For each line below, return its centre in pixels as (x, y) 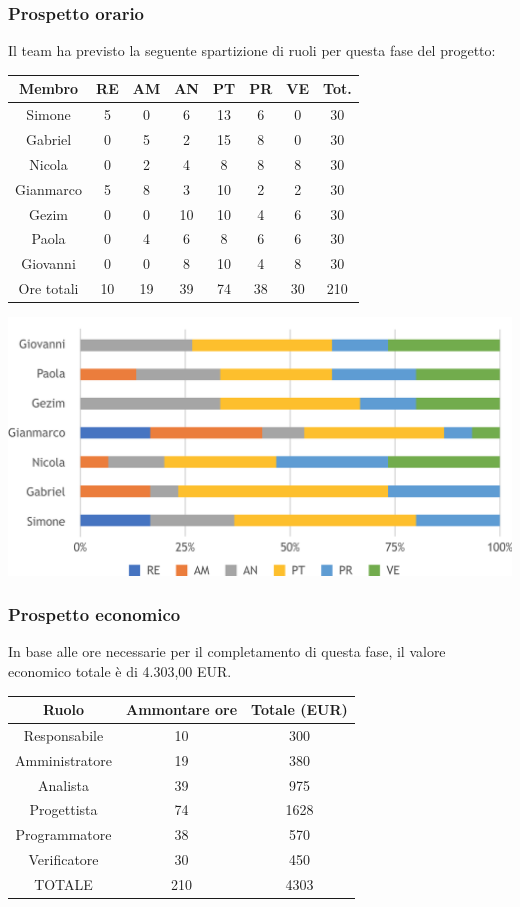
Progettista (63, 809)
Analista (63, 784)
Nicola (48, 163)
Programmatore (63, 834)
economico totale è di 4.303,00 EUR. (120, 670)
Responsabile (63, 734)
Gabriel (48, 139)
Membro (48, 88)
